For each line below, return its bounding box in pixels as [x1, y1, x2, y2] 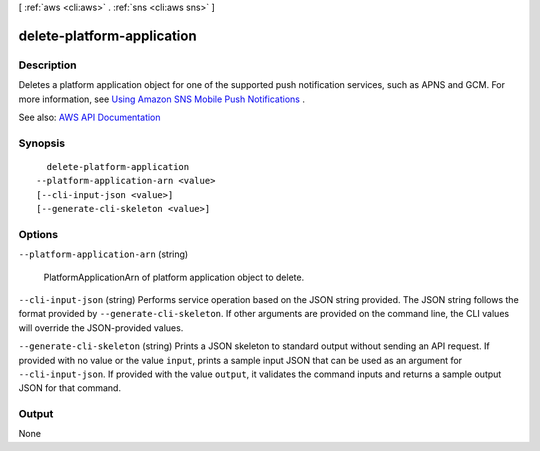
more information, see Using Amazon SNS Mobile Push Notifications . [18, 93, 305, 105]
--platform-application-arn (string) [18, 248, 189, 260]
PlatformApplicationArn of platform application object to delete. [43, 271, 305, 283]
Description [18, 58, 77, 72]
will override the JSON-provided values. [18, 321, 184, 334]
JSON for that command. [18, 382, 122, 394]
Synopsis [18, 136, 65, 150]
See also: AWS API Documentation [18, 111, 161, 123]
